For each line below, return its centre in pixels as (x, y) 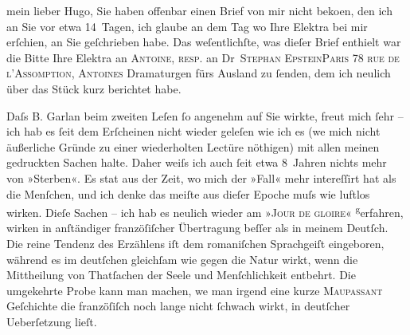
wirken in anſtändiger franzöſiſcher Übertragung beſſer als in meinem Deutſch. (197, 228)
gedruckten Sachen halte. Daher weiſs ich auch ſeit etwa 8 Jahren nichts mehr (197, 162)
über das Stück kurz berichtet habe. (94, 88)
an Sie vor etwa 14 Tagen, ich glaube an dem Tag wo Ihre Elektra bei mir (187, 26)
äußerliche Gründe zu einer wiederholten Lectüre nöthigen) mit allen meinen (193, 146)
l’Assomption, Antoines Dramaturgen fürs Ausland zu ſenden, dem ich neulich (199, 73)
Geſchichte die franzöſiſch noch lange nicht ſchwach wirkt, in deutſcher (178, 306)
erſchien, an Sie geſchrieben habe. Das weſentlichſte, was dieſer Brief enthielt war (204, 42)
